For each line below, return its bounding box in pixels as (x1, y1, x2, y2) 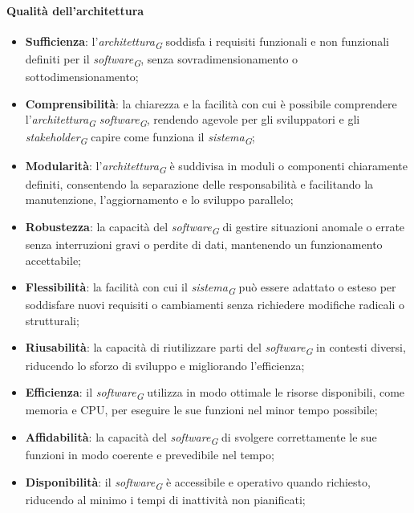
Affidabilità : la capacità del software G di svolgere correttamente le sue (25, 428, 377, 447)
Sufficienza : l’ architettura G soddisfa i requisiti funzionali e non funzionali (25, 32, 389, 51)
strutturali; (25, 311, 79, 328)
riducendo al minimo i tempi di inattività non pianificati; (25, 491, 306, 507)
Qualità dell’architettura (6, 2, 144, 18)
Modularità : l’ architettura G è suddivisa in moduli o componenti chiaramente (25, 157, 408, 177)
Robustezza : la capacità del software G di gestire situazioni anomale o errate (25, 218, 405, 237)
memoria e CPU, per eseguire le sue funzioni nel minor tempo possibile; (25, 401, 378, 418)
